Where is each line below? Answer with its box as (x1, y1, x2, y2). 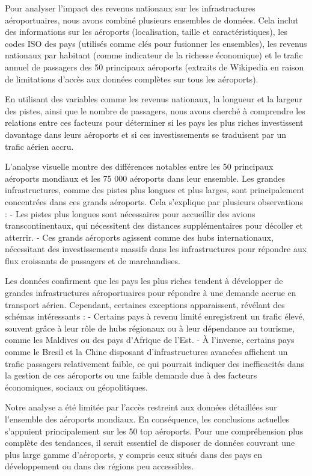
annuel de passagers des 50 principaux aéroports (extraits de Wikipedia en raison (5, 60, 304, 73)
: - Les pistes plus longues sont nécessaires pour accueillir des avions (5, 207, 255, 220)
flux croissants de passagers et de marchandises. (5, 254, 180, 267)
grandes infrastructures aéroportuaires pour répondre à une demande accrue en (5, 286, 296, 299)
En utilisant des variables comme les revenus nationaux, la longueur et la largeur (5, 93, 302, 105)
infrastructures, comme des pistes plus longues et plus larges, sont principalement (5, 184, 305, 196)
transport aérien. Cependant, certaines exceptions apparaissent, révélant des (5, 298, 285, 311)
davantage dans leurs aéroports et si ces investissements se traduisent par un (5, 128, 287, 140)
